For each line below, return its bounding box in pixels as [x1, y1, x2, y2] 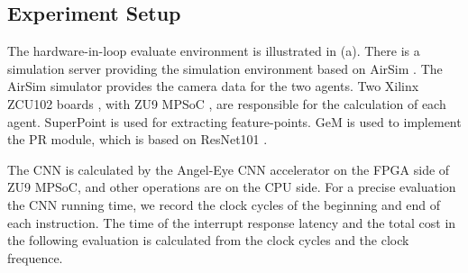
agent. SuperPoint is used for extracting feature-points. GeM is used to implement [7, 112, 462, 131]
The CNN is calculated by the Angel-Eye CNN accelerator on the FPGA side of [7, 159, 450, 178]
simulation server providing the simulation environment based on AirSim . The [7, 59, 443, 77]
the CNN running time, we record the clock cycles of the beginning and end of [7, 195, 441, 214]
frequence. [7, 248, 63, 267]
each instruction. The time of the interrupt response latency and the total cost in [7, 213, 456, 232]
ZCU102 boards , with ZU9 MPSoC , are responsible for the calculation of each [7, 94, 446, 113]
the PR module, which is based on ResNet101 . [7, 130, 268, 149]
